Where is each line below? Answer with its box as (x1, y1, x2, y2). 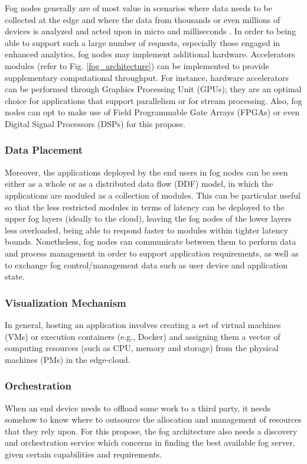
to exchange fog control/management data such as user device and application (5, 258, 288, 271)
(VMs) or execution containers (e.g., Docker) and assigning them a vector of (5, 330, 280, 342)
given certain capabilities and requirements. (5, 447, 162, 460)
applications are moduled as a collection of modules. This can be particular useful (5, 189, 301, 201)
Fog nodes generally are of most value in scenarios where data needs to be (5, 2, 272, 14)
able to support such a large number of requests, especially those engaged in (5, 36, 280, 48)
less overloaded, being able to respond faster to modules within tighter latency (5, 223, 289, 236)
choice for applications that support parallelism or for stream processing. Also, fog (5, 94, 302, 106)
